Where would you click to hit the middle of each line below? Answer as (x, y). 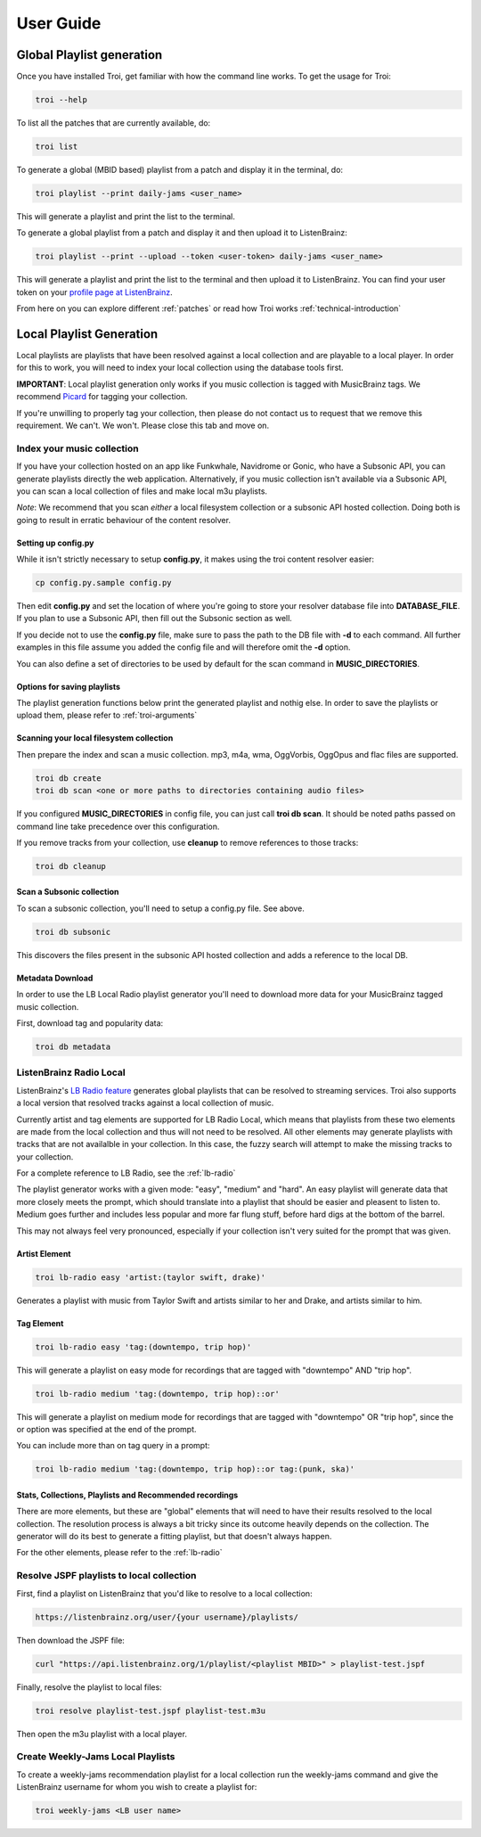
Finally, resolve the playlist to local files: (89, 1687)
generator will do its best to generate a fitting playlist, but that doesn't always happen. (174, 1537)
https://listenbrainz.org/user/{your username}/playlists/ (167, 1617)
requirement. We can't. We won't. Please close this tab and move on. (143, 425)
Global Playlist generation (90, 55)
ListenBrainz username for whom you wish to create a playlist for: (137, 1787)
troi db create (68, 778)
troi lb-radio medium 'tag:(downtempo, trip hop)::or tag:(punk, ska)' (195, 1469)
